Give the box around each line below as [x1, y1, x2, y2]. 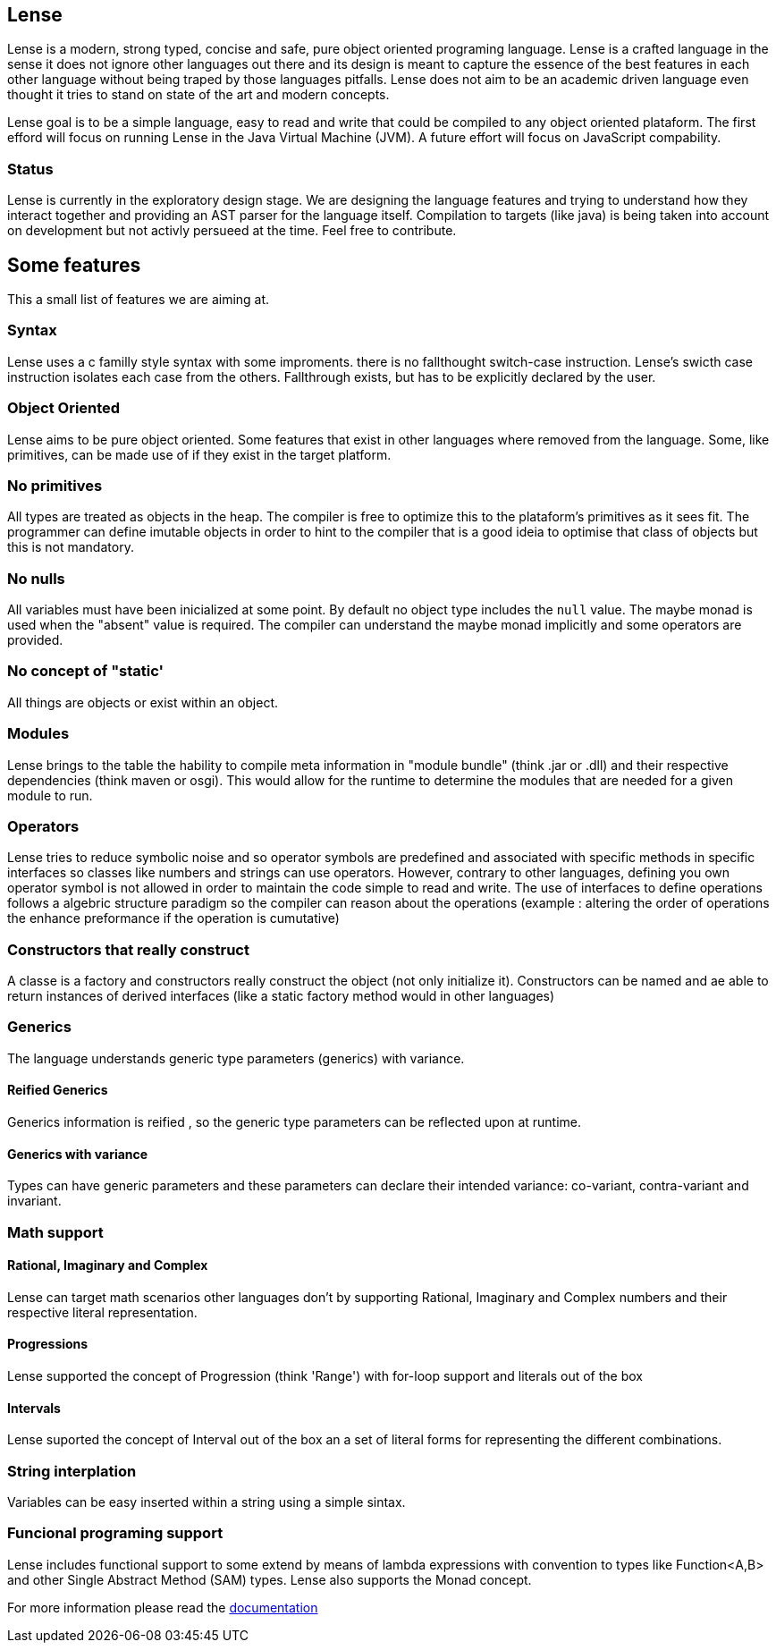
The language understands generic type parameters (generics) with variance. [7, 1050, 465, 1066]
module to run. [7, 787, 93, 803]
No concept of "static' [7, 662, 164, 681]
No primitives [7, 476, 103, 495]
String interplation [7, 1461, 137, 1480]
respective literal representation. [7, 1304, 198, 1320]
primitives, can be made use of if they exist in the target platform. [7, 446, 392, 462]
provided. [7, 632, 63, 648]
